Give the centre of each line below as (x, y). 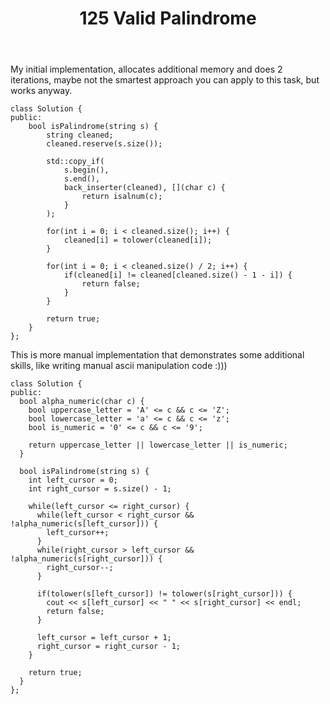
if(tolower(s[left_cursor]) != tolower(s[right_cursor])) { (164, 594)
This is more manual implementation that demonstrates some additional (157, 355)
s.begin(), (86, 170)
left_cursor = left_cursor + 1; (104, 638)
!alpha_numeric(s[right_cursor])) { (86, 559)
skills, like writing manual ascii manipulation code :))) (119, 366)
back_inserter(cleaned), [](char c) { (144, 188)
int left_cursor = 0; (73, 480)
